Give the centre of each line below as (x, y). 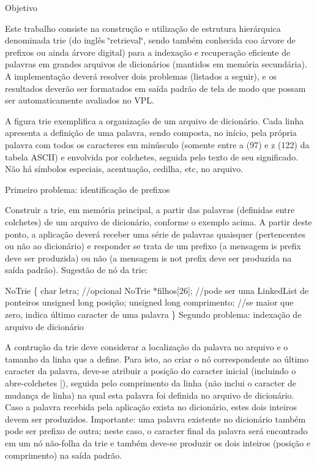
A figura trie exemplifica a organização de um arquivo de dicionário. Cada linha (155, 120)
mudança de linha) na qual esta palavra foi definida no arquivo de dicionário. (150, 395)
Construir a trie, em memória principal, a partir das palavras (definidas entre (150, 210)
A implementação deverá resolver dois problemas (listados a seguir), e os (141, 76)
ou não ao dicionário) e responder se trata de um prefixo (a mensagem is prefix (153, 246)
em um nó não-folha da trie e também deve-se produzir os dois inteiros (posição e (158, 443)
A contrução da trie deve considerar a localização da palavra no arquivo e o (147, 347)
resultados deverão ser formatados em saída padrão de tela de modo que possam (155, 88)
